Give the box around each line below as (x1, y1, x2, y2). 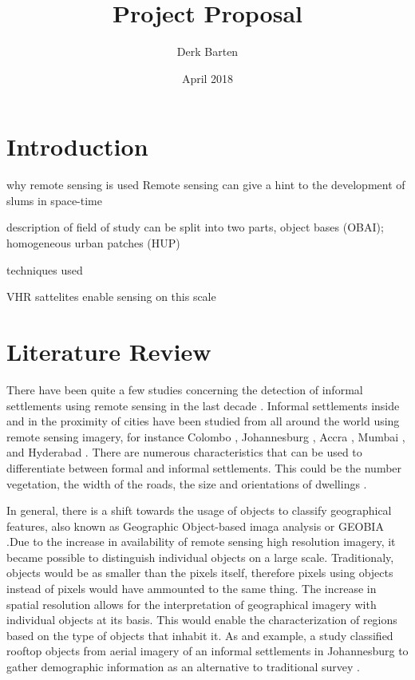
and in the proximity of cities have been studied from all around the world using (6, 413, 400, 429)
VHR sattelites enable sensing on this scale (6, 288, 216, 305)
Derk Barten (176, 43, 239, 60)
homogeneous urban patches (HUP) (6, 235, 180, 251)
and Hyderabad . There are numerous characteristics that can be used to (6, 444, 362, 461)
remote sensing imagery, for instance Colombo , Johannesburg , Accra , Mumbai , (6, 428, 405, 445)
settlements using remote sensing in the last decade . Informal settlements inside (6, 397, 400, 413)
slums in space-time (6, 192, 102, 208)
